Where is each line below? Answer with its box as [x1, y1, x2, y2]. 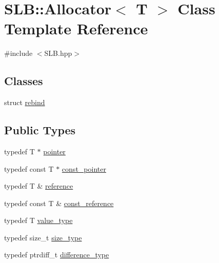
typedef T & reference [4, 180, 73, 191]
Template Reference [4, 18, 148, 39]
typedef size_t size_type [4, 232, 82, 242]
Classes [4, 73, 43, 89]
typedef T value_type [4, 215, 73, 226]
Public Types [4, 122, 76, 138]
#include [4, 48, 33, 58]
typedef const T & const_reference [4, 197, 114, 208]
